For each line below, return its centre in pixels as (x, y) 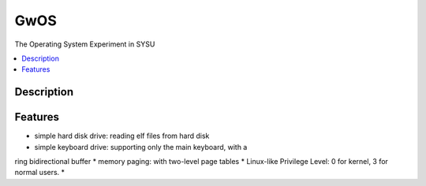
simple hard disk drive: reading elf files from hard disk (122, 136)
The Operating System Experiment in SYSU (85, 44)
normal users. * (40, 173)
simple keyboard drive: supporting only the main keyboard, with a (141, 147)
